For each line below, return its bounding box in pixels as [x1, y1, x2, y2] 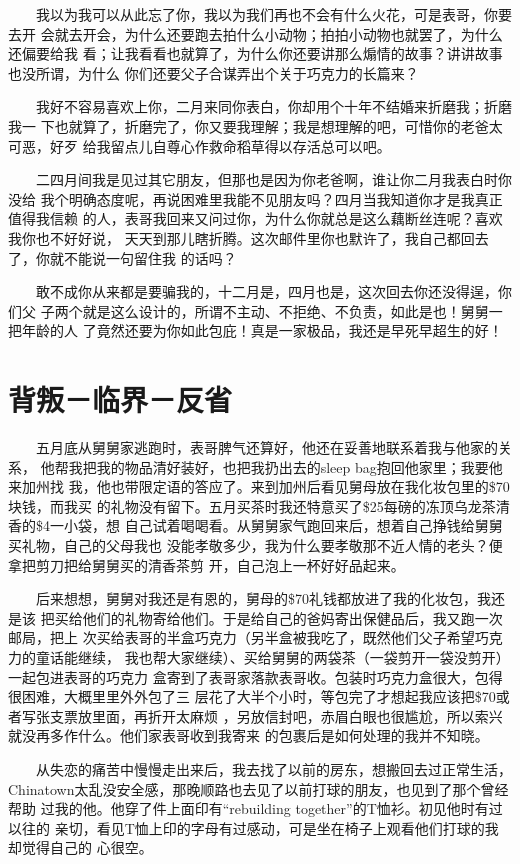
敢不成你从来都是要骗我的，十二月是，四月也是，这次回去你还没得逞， [35, 281, 498, 302]
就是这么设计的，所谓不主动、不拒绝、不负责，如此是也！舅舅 [82, 300, 489, 321]
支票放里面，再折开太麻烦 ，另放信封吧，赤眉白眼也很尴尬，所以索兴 [49, 705, 503, 726]
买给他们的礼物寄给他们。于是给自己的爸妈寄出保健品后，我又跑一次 [54, 607, 503, 628]
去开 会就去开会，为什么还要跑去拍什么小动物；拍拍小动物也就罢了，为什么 [8, 23, 503, 44]
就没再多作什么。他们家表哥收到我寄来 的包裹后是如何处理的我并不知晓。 [8, 725, 489, 746]
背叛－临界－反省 [8, 379, 233, 420]
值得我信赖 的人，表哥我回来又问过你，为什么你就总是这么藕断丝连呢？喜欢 [8, 208, 503, 229]
